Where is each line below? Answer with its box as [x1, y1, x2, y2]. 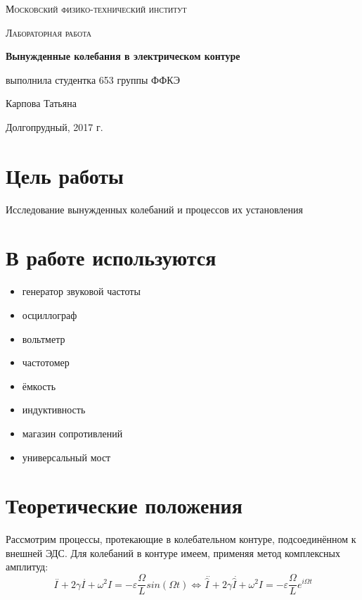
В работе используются [6, 243, 216, 272]
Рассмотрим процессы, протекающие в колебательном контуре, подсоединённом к [6, 532, 356, 546]
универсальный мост [22, 449, 111, 464]
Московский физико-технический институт [6, 1, 187, 15]
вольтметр [22, 331, 65, 346]
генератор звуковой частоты [22, 284, 141, 299]
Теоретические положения [6, 491, 243, 520]
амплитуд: [6, 559, 49, 574]
